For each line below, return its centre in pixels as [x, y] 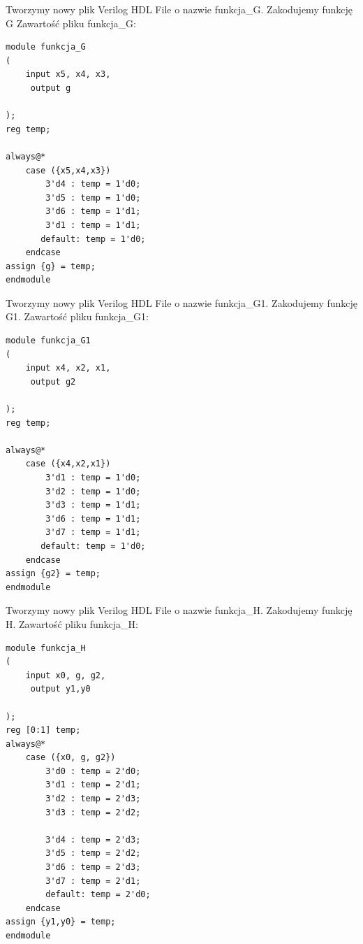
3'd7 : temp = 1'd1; [93, 532]
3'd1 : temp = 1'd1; [93, 225]
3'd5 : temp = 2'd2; [93, 853]
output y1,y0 [60, 689]
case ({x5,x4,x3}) [68, 170]
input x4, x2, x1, [68, 368]
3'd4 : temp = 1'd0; [93, 184]
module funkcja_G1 [48, 341]
